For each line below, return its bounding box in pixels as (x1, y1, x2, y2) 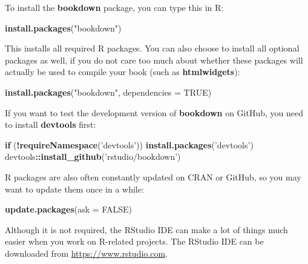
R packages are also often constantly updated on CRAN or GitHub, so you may (5, 170, 301, 183)
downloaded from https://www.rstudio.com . (5, 246, 168, 259)
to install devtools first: (5, 118, 96, 131)
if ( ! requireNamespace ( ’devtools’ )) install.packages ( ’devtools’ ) (5, 138, 254, 151)
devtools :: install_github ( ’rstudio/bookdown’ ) (5, 150, 181, 163)
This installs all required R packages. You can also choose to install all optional (5, 42, 300, 54)
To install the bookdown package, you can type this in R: (5, 1, 224, 13)
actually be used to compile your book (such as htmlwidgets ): (5, 65, 240, 78)
